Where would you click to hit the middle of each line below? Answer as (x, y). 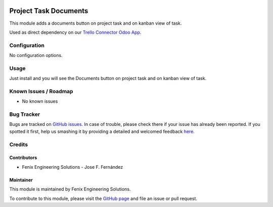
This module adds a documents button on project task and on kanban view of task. (96, 23)
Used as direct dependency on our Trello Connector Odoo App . (75, 32)
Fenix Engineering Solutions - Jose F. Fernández (73, 167)
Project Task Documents (49, 11)
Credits (18, 145)
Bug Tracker (25, 114)
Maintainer (21, 180)
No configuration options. (36, 55)
